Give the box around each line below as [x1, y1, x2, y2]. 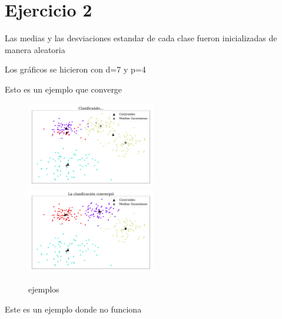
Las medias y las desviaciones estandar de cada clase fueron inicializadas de [5, 32, 277, 44]
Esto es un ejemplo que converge [5, 83, 122, 95]
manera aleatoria [5, 43, 65, 55]
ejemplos [28, 283, 59, 295]
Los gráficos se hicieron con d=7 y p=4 [5, 63, 146, 75]
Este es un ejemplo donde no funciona [5, 302, 142, 315]
